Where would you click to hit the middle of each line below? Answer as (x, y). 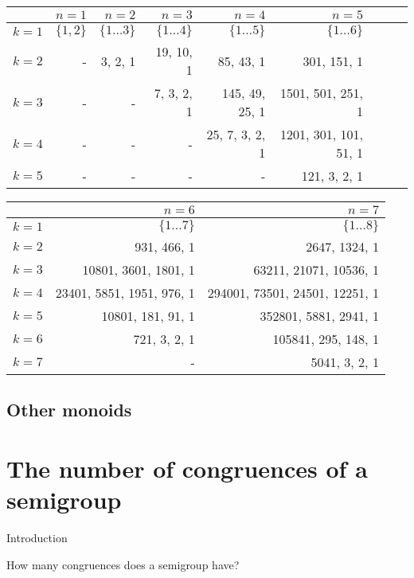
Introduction (37, 538)
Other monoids (69, 410)
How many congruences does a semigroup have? (123, 564)
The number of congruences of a (187, 468)
